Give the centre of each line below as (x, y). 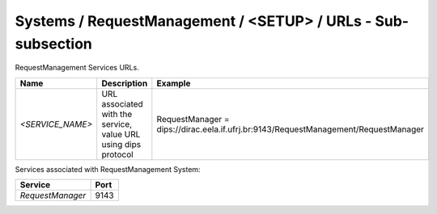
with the (117, 114)
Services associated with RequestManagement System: (108, 169)
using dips (121, 144)
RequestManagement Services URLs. (77, 68)
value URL (121, 134)
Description (125, 83)
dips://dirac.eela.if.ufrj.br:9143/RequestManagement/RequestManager (291, 129)
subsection (54, 44)
